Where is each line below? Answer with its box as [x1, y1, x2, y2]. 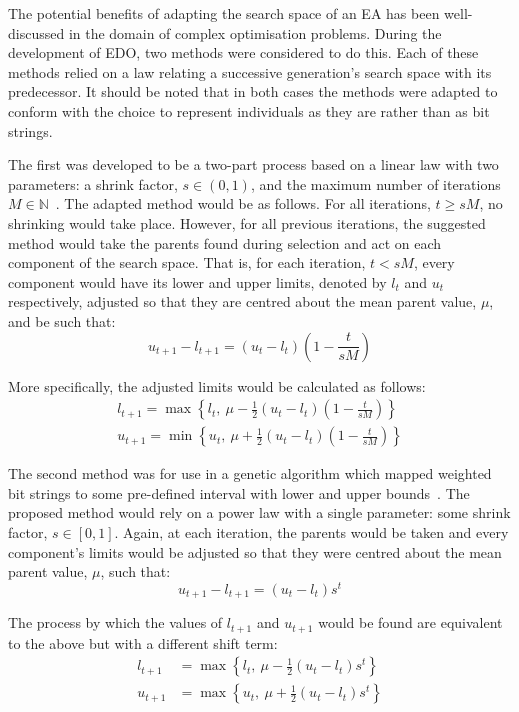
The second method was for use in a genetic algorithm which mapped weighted [8, 463, 492, 484]
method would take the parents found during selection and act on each [8, 232, 442, 253]
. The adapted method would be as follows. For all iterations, [55, 193, 431, 214]
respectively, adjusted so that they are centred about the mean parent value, [8, 291, 477, 312]
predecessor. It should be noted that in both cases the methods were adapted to [8, 81, 498, 102]
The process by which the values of [8, 612, 223, 633]
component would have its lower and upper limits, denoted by [8, 271, 387, 292]
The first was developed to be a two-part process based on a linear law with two [8, 154, 499, 175]
